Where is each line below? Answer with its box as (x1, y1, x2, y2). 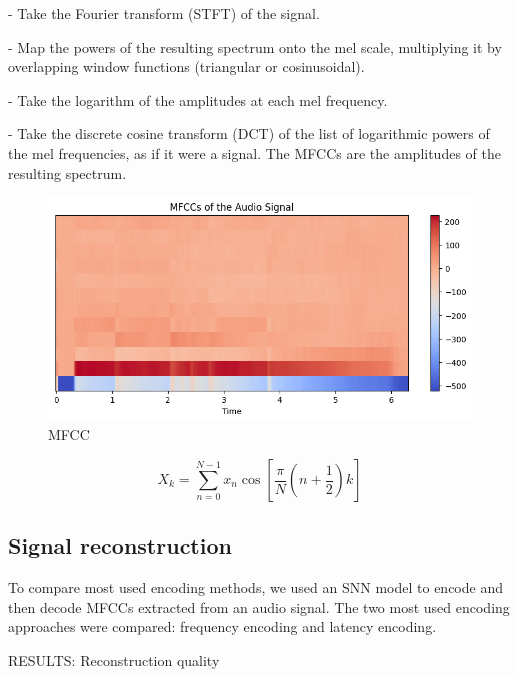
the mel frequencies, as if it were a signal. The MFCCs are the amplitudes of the (8, 142, 501, 163)
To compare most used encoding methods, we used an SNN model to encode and (8, 577, 503, 598)
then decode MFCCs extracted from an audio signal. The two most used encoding (8, 596, 510, 617)
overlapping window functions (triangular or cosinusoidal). (8, 56, 365, 77)
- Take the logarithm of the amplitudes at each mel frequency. (8, 89, 388, 110)
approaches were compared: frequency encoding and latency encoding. (8, 616, 437, 637)
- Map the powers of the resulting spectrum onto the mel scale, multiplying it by (8, 36, 502, 57)
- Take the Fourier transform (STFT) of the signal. (8, 3, 320, 23)
